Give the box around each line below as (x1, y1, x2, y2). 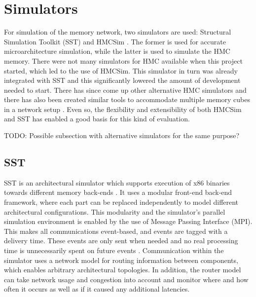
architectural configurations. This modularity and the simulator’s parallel (4, 206, 225, 217)
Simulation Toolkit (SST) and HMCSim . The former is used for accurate (4, 36, 226, 46)
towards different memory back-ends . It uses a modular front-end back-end (4, 187, 232, 197)
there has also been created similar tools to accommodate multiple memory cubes (4, 94, 251, 105)
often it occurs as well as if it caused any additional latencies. (4, 284, 190, 294)
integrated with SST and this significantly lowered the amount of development (4, 75, 241, 85)
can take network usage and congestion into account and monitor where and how (4, 274, 249, 284)
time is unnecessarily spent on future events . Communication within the (4, 245, 224, 256)
